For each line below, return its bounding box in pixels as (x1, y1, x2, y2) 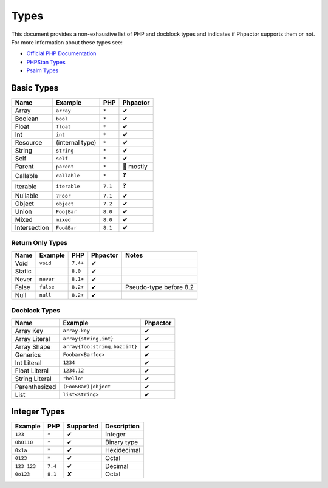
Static (15, 267, 32, 275)
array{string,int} (63, 335, 114, 342)
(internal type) (55, 139, 97, 147)
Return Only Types (11, 239, 68, 247)
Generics (15, 350, 41, 359)
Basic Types (11, 83, 59, 93)
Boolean (15, 114, 39, 123)
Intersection (15, 224, 49, 232)
